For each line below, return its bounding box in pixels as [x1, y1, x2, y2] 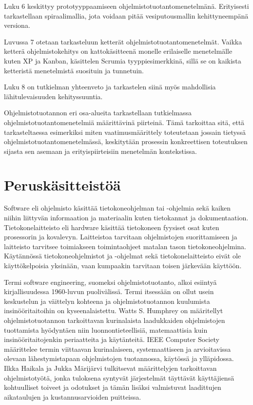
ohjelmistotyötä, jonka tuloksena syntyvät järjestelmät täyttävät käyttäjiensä [4, 372, 234, 383]
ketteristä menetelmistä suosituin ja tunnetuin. [4, 65, 144, 75]
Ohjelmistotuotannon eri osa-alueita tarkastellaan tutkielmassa [4, 107, 192, 118]
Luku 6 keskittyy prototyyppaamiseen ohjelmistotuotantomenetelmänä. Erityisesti [4, 1, 249, 11]
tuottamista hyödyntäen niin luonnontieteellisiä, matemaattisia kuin [4, 324, 208, 335]
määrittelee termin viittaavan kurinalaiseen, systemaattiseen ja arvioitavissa [4, 343, 231, 354]
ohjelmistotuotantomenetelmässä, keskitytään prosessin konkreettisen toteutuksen [4, 136, 248, 147]
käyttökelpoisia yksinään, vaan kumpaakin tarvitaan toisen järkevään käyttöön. [4, 260, 242, 270]
